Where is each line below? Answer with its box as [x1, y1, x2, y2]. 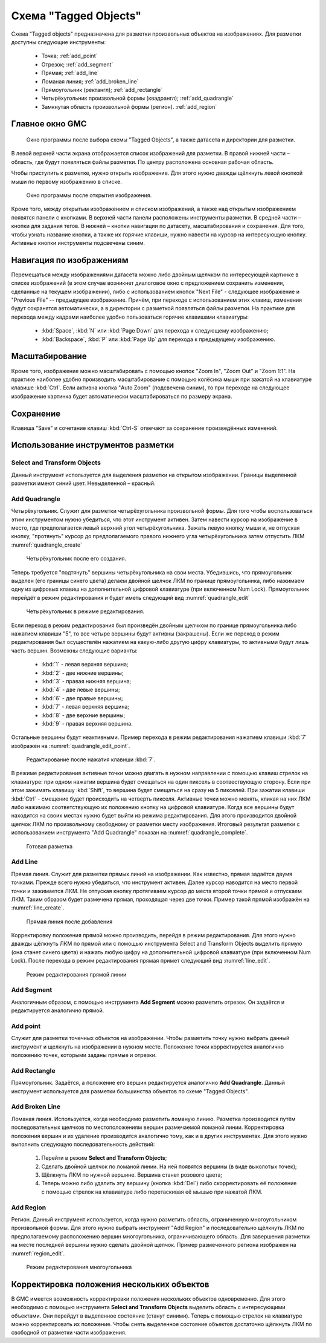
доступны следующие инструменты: [11, 38, 106, 45]
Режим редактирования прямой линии [26, 971, 127, 978]
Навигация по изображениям [11, 255, 129, 265]
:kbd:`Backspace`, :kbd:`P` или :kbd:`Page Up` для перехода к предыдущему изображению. [41, 336, 276, 343]
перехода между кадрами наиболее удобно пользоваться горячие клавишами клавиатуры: [11, 313, 249, 320]
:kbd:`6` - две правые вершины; [41, 694, 123, 701]
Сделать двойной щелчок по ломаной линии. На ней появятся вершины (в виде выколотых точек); [41, 1163, 297, 1170]
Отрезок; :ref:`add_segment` [41, 60, 113, 68]
